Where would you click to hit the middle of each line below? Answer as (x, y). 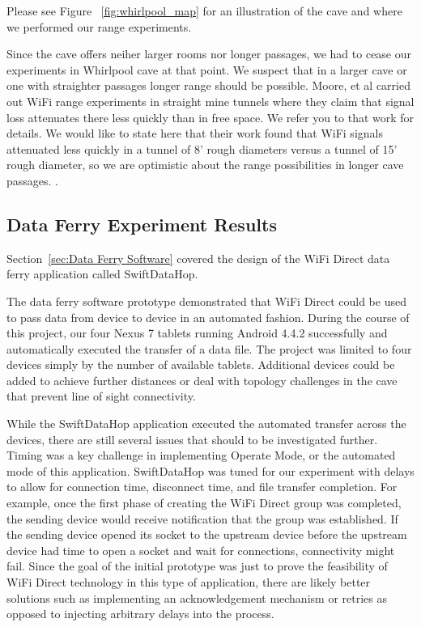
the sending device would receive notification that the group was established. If (202, 518)
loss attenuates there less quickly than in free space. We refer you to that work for (210, 117)
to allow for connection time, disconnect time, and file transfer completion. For (202, 487)
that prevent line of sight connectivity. (101, 396)
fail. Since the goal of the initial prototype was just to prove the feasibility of (197, 566)
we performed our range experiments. (99, 26)
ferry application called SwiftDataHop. (102, 274)
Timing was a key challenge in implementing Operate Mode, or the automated (201, 455)
